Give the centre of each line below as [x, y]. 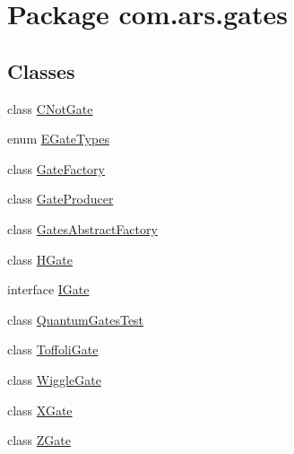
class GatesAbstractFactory [82, 228]
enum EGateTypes [58, 139]
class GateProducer [61, 199]
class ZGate [39, 440]
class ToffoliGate [53, 349]
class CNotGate [50, 108]
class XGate [40, 410]
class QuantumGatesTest [76, 319]
